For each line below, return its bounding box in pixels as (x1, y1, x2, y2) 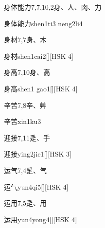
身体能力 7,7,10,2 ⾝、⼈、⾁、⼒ (4, 2, 102, 12)
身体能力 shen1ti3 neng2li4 (4, 18, 83, 28)
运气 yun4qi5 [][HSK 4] (4, 181, 69, 192)
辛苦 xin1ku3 (4, 116, 41, 126)
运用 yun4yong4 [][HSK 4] (4, 214, 77, 224)
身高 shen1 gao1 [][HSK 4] (4, 83, 78, 93)
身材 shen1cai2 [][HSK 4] (4, 51, 73, 61)
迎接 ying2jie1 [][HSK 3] (4, 149, 71, 159)
